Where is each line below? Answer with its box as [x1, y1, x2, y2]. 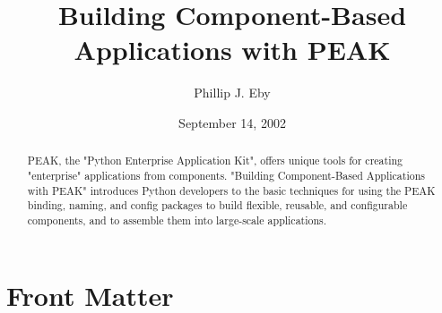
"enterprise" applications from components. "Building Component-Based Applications [27, 167, 425, 182]
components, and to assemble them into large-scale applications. [27, 212, 327, 227]
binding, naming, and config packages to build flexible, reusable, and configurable [27, 198, 408, 213]
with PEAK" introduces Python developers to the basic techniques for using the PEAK [27, 182, 436, 198]
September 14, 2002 [178, 113, 286, 131]
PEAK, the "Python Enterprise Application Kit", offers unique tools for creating [27, 153, 403, 168]
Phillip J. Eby [194, 83, 271, 102]
